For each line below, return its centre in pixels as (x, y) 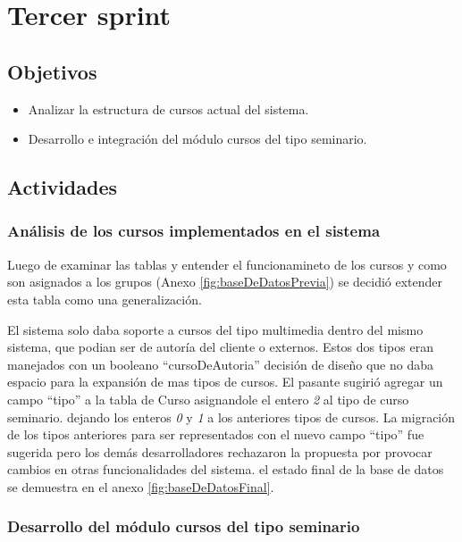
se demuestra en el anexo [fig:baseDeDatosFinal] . (141, 486)
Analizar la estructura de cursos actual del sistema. (168, 108)
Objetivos (52, 71)
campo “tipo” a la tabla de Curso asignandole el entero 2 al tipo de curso (208, 399)
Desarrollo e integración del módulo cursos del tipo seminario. (197, 139)
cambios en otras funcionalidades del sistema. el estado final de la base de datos (226, 469)
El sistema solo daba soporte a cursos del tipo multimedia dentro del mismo (215, 329)
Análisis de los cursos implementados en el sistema (194, 231)
